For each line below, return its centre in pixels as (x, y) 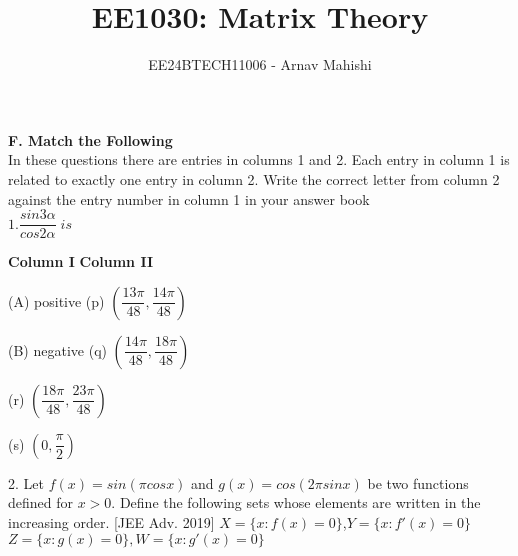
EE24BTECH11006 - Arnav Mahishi (260, 64)
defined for (41, 502)
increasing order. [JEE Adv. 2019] (111, 521)
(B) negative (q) (57, 349)
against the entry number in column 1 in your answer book (189, 198)
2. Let (26, 482)
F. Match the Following (90, 139)
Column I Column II (81, 261)
